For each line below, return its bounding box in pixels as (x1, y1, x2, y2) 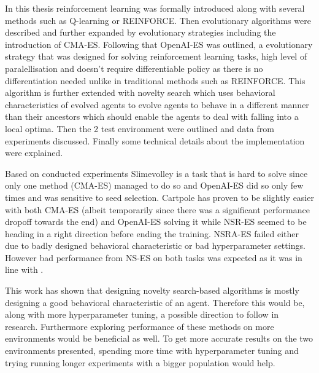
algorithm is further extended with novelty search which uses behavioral (5, 86, 275, 99)
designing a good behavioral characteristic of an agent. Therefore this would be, (5, 296, 305, 308)
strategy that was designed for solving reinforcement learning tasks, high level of (5, 50, 307, 63)
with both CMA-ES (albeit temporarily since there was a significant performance (5, 203, 310, 216)
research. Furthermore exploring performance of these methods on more (5, 320, 274, 332)
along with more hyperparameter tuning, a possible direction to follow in (5, 308, 279, 321)
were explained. (5, 146, 63, 159)
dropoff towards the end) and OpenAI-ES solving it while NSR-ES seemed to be (5, 215, 307, 228)
